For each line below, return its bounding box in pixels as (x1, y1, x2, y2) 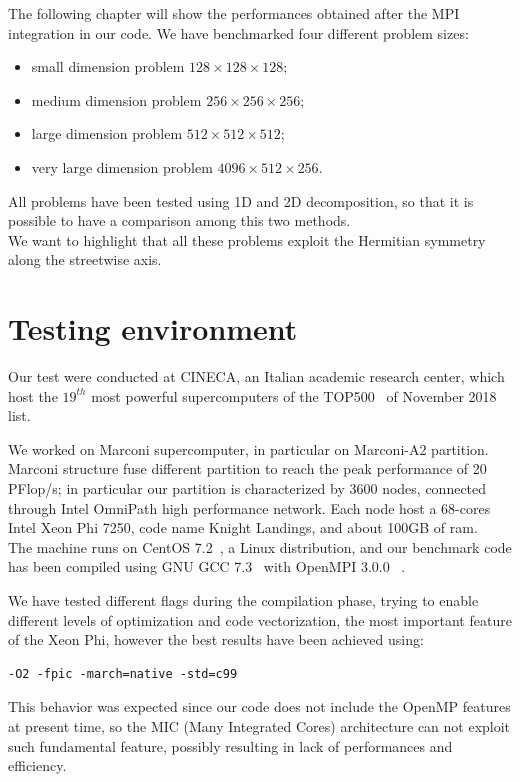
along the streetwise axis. (8, 249, 162, 270)
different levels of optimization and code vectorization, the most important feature (8, 609, 512, 630)
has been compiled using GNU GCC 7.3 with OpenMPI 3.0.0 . (8, 556, 406, 577)
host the (8, 385, 58, 406)
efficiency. (8, 755, 67, 776)
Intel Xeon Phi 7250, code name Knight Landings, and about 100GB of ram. (8, 517, 478, 538)
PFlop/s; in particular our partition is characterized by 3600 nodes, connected (8, 478, 487, 499)
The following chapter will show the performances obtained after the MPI (8, 3, 460, 23)
